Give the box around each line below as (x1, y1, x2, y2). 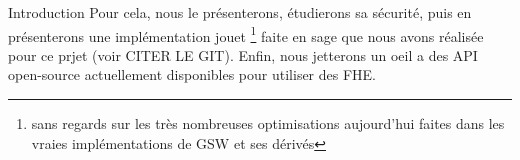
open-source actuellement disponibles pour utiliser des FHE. (8, 64, 377, 85)
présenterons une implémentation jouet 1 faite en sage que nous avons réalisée (8, 22, 484, 46)
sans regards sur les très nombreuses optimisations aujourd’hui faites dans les (31, 113, 505, 134)
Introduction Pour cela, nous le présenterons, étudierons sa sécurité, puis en (8, 2, 472, 22)
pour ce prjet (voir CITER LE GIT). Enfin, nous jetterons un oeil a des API (8, 44, 478, 65)
